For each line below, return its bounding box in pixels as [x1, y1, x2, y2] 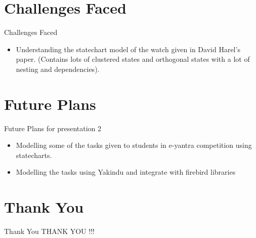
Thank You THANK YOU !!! [4, 226, 95, 236]
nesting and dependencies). [16, 63, 100, 74]
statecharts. [16, 149, 52, 160]
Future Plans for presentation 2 [4, 123, 102, 133]
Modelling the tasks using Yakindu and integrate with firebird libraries [16, 167, 236, 177]
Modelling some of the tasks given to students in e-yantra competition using [16, 140, 252, 150]
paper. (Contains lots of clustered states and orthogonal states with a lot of [16, 54, 250, 64]
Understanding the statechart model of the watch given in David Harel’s [16, 44, 240, 54]
